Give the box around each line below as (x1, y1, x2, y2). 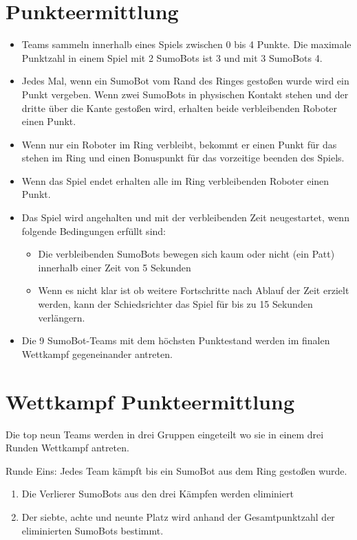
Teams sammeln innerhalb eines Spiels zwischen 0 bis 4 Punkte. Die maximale (21, 37, 351, 52)
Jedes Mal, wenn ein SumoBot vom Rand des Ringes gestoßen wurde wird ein (21, 74, 349, 88)
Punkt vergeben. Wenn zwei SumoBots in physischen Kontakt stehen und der (21, 87, 349, 101)
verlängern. (38, 310, 85, 324)
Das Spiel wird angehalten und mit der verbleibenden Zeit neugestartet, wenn (21, 210, 349, 225)
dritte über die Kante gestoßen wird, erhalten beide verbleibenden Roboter (21, 100, 338, 115)
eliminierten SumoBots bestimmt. (21, 523, 164, 537)
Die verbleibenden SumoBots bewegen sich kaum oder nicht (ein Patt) (38, 247, 335, 261)
